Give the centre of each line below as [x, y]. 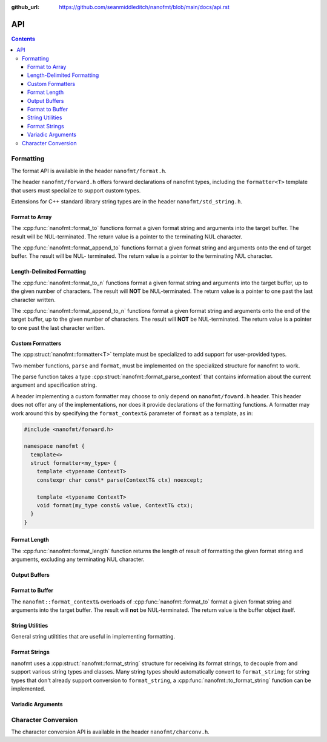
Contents [23, 39]
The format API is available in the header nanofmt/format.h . [89, 171]
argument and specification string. [54, 385]
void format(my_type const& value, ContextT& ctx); [115, 506]
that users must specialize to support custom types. [76, 190]
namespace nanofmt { [54, 446]
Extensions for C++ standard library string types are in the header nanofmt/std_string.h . [127, 201]
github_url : [25, 7]
